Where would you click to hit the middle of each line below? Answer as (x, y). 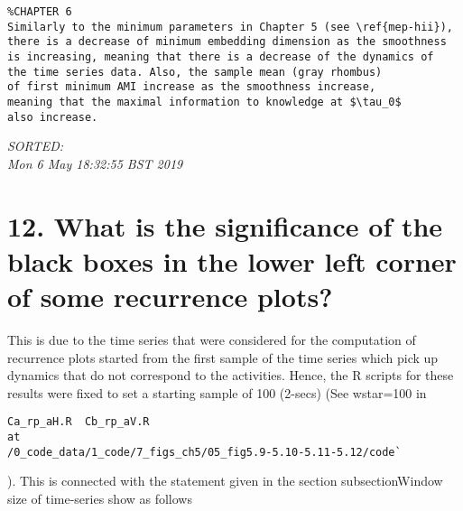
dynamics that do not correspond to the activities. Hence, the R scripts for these (231, 375)
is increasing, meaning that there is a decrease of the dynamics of (221, 56)
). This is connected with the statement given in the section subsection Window (225, 481)
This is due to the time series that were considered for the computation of (212, 339)
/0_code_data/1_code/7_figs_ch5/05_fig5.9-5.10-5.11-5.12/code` (204, 452)
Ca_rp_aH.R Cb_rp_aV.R (79, 422)
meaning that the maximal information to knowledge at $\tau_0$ (204, 102)
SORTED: (36, 146)
